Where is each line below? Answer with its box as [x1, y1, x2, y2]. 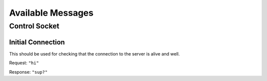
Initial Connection [9, 38, 65, 46]
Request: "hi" [9, 60, 39, 66]
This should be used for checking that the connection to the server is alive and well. [9, 51, 180, 56]
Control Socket [9, 22, 59, 30]
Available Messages [9, 7, 94, 18]
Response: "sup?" [9, 69, 48, 75]
